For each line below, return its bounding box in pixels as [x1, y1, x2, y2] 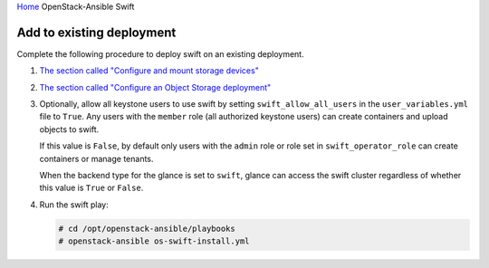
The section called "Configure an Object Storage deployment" [39, 81, 272, 92]
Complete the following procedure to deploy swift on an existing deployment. [16, 48, 304, 59]
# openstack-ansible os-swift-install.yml [58, 236, 250, 246]
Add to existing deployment [16, 24, 177, 40]
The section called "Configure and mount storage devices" [39, 65, 260, 76]
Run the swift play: [39, 199, 109, 210]
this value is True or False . [39, 182, 144, 194]
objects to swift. [39, 123, 100, 135]
